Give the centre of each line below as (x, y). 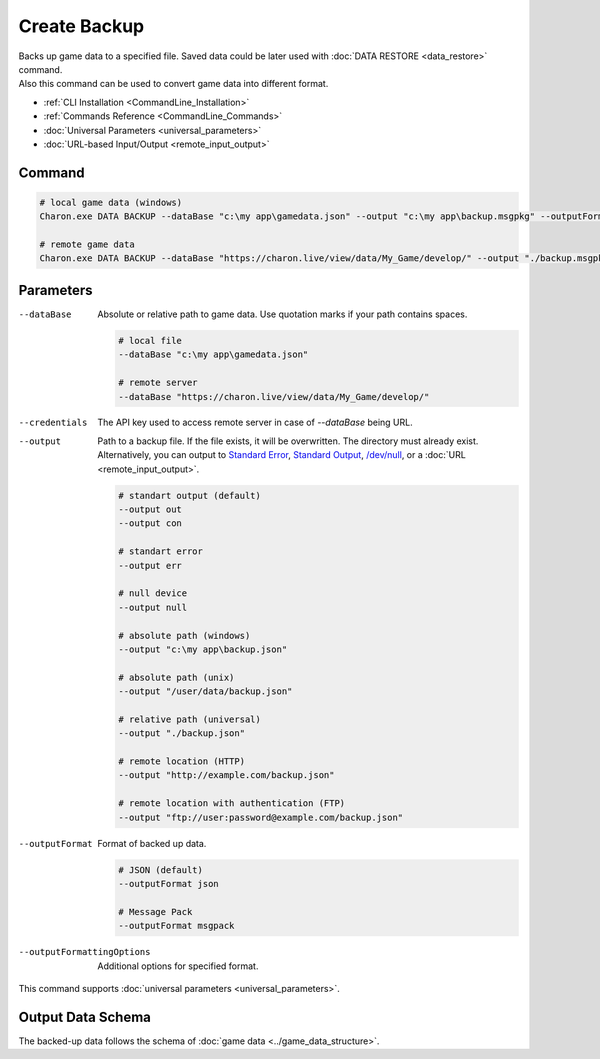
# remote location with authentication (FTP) (232, 803)
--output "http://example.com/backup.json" (226, 775)
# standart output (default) (190, 495)
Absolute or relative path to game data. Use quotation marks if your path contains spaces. (282, 314)
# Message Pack (155, 911)
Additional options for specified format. (178, 966)
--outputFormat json (168, 883)
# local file (150, 340)
